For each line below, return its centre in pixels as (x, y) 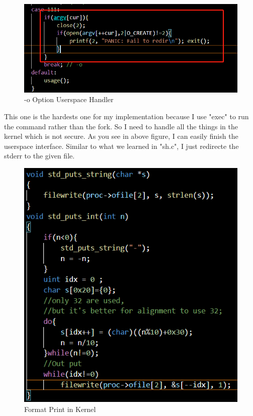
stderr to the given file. (39, 156)
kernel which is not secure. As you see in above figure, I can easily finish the (121, 136)
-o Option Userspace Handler (69, 99)
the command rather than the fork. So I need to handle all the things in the (121, 126)
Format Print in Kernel (60, 409)
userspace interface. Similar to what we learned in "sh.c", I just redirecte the (121, 146)
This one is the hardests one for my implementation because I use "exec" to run (126, 116)
